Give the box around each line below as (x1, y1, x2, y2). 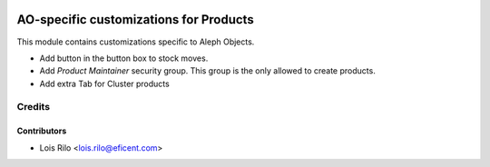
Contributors (16, 125, 67, 136)
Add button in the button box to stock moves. (39, 53, 209, 64)
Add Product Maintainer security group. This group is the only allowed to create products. (39, 65, 376, 76)
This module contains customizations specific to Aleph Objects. (16, 36, 255, 47)
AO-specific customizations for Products (16, 12, 254, 27)
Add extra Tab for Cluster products (39, 78, 170, 89)
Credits (16, 101, 50, 113)
